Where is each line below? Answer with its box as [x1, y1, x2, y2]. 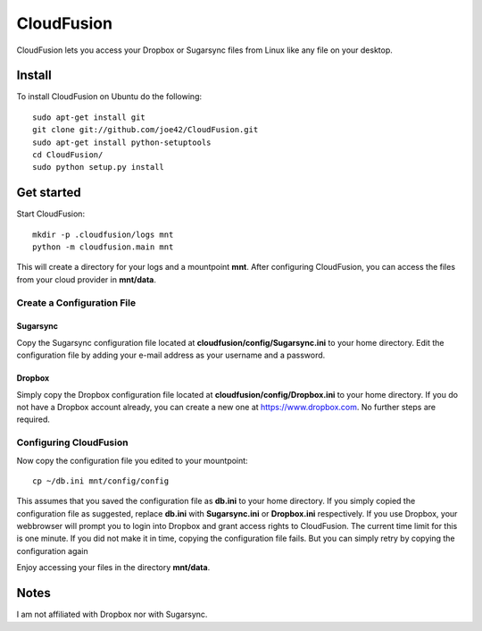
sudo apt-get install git [32, 112, 146, 122]
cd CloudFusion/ [32, 150, 104, 160]
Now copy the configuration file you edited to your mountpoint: [16, 455, 249, 466]
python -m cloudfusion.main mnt [32, 242, 174, 252]
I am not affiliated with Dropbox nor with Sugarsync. [16, 609, 208, 620]
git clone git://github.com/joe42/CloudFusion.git [32, 125, 259, 135]
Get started [16, 185, 81, 200]
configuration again [16, 545, 88, 556]
